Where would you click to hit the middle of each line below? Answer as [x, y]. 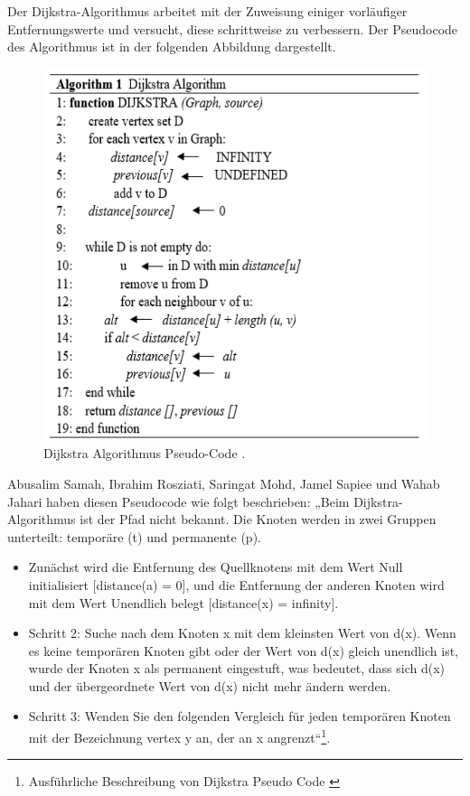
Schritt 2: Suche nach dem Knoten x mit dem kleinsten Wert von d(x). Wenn [242, 633]
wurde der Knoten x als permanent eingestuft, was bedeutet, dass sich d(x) [237, 668]
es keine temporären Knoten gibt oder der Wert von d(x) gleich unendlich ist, [243, 650]
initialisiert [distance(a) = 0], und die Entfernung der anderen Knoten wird [236, 584]
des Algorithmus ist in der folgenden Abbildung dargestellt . [172, 47]
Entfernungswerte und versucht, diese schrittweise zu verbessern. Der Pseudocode [233, 28]
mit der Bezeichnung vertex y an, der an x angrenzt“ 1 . [179, 736]
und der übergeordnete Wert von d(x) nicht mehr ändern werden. [210, 685]
